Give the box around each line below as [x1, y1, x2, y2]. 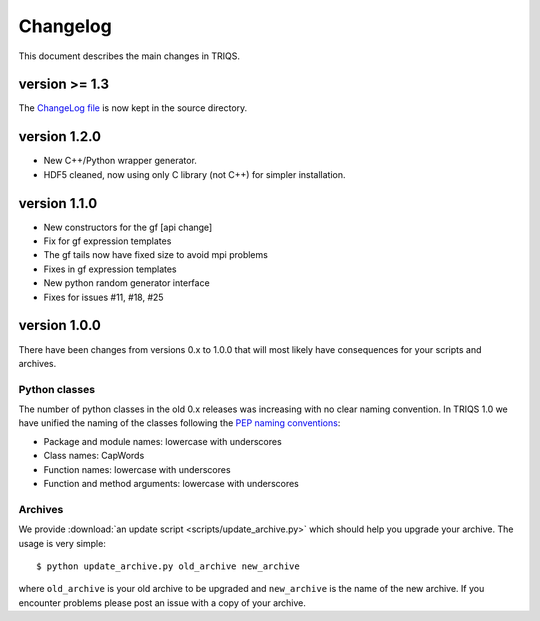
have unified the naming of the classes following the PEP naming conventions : [18, 417, 341, 429]
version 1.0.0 [18, 317, 102, 334]
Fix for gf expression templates [43, 235, 172, 247]
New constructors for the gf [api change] [43, 221, 213, 233]
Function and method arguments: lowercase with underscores [43, 478, 300, 489]
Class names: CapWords [43, 450, 145, 462]
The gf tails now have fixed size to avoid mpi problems [43, 249, 269, 261]
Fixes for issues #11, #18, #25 [43, 291, 164, 303]
